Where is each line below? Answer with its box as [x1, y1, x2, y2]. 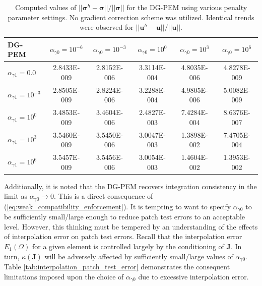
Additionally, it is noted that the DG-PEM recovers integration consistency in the [4, 181, 257, 191]
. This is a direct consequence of [54, 191, 153, 201]
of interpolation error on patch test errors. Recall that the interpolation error [4, 231, 242, 242]
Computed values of [15, 2, 77, 12]
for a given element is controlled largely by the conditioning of [32, 241, 224, 251]
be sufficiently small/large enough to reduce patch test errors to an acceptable [4, 211, 245, 222]
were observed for [80, 22, 134, 32]
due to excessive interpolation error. [138, 271, 249, 281]
